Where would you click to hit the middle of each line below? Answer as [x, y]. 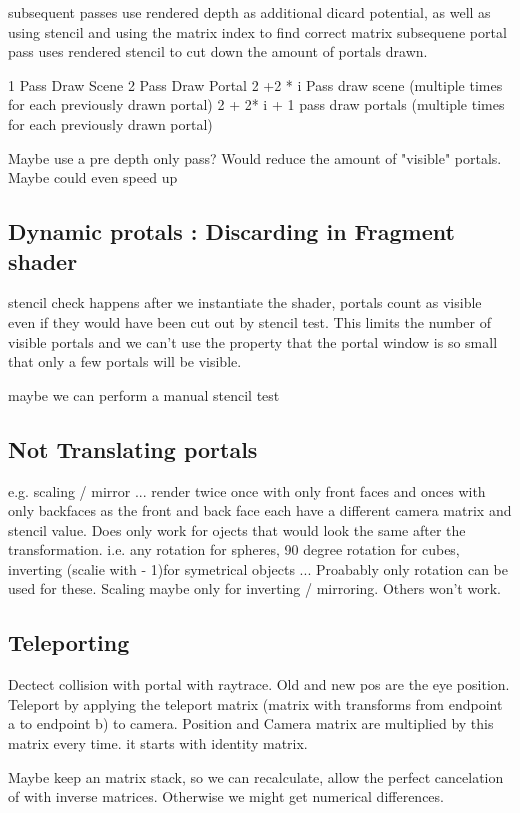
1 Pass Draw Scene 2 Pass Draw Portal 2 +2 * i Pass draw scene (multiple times [255, 84]
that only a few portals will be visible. [125, 361]
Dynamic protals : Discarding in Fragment [231, 231]
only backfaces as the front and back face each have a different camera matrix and [260, 510]
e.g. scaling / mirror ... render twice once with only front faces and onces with [247, 490]
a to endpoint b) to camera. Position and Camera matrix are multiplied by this [251, 723]
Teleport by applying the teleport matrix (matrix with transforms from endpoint [255, 703]
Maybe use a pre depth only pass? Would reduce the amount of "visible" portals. [255, 157]
